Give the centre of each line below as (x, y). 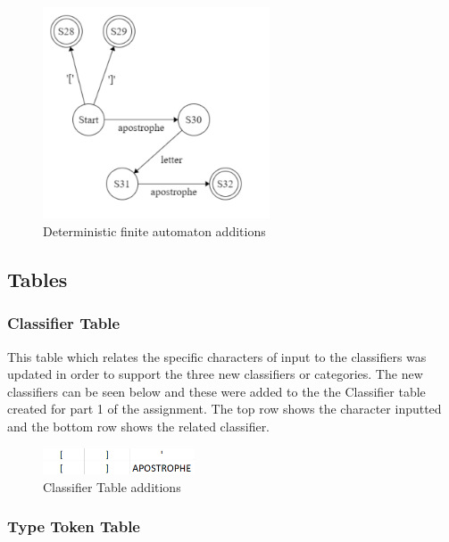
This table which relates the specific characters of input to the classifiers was (217, 356)
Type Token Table (74, 526)
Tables (37, 279)
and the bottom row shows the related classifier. (139, 427)
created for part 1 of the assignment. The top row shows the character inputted (224, 409)
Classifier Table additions (112, 486)
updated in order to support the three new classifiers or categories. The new (215, 374)
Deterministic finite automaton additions (154, 231)
